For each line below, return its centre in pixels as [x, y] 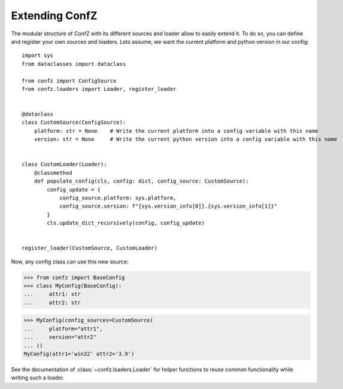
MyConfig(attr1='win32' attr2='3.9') [79, 354]
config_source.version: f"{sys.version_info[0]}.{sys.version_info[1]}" [169, 206]
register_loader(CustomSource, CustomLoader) [90, 248]
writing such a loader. [38, 378]
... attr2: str [52, 303]
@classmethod [53, 173]
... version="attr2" [60, 337]
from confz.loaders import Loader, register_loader [99, 89]
